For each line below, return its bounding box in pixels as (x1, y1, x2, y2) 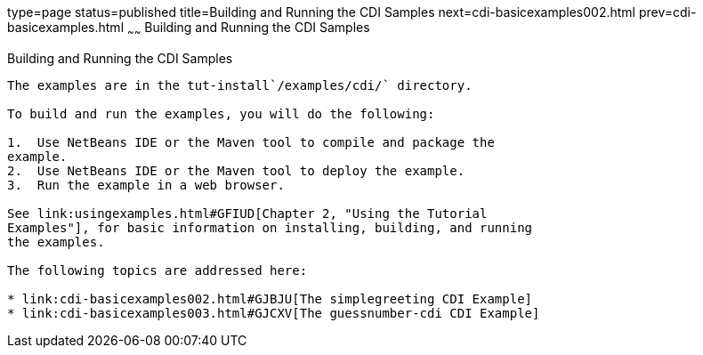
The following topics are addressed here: (7, 262, 308, 278)
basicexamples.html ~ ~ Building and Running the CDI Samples (7, 20, 370, 38)
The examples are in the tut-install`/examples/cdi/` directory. (7, 77, 473, 93)
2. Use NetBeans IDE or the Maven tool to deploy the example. (7, 163, 465, 178)
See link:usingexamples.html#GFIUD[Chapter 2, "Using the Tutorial (7, 206, 488, 221)
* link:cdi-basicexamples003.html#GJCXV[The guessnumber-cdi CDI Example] (7, 305, 540, 320)
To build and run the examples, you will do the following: (7, 106, 435, 121)
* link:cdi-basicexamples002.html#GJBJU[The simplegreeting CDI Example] (7, 291, 533, 306)
